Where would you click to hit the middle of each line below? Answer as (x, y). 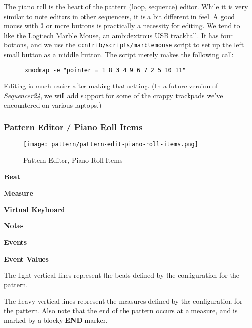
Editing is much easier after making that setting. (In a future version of (111, 86)
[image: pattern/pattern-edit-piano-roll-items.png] (111, 144)
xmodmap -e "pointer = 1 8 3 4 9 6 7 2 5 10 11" (105, 70)
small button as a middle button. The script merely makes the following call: (119, 55)
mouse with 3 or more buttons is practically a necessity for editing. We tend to (122, 26)
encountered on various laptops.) (53, 105)
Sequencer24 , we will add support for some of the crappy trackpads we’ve (114, 95)
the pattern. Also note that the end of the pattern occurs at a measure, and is (121, 310)
